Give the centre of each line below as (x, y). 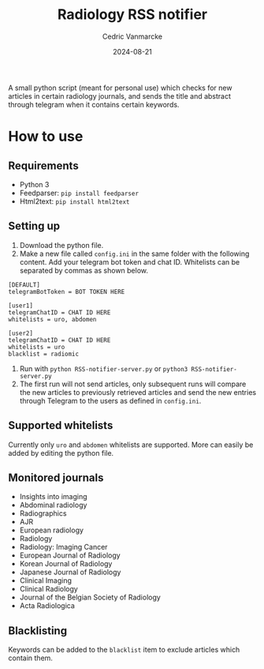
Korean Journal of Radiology (66, 564)
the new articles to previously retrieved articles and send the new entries (138, 392)
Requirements (43, 165)
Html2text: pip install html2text (74, 201)
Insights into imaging (54, 497)
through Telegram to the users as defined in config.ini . (110, 400)
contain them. (31, 658)
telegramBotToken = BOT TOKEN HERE (67, 291)
